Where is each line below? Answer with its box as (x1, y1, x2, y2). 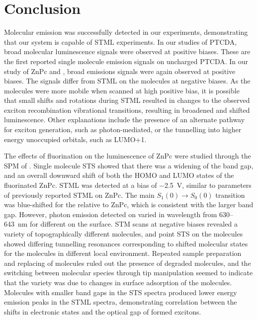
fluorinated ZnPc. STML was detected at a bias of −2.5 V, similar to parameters (4, 180, 252, 190)
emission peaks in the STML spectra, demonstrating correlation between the (4, 297, 237, 307)
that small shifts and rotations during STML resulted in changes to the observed (4, 95, 250, 105)
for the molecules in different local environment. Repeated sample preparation (4, 248, 242, 258)
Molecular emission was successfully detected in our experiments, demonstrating (4, 27, 248, 37)
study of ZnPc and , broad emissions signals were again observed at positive (4, 66, 236, 76)
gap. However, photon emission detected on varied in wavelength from (4, 209, 217, 219)
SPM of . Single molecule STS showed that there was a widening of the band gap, (4, 160, 254, 170)
